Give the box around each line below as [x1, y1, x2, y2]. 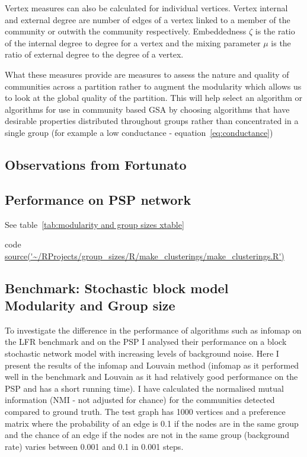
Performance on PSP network [5, 190, 191, 208]
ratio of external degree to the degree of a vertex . [5, 48, 184, 61]
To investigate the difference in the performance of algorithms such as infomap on [5, 323, 302, 336]
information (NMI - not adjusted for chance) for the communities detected [5, 393, 275, 406]
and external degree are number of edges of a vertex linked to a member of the [5, 13, 290, 26]
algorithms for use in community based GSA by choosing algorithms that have [5, 103, 290, 115]
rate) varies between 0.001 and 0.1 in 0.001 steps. [5, 440, 184, 452]
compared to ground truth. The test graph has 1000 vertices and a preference [5, 405, 286, 418]
